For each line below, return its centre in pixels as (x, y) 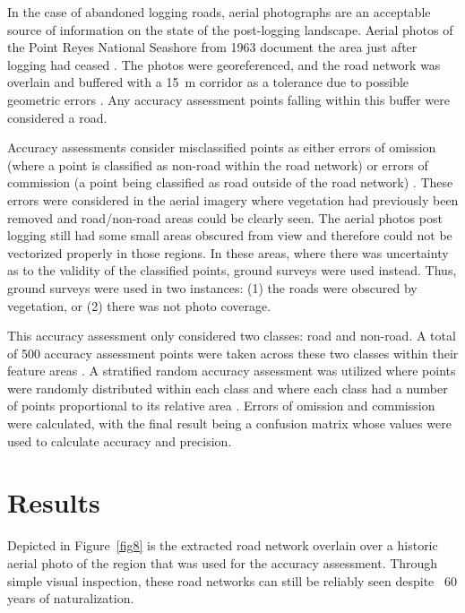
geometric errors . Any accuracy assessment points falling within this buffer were (228, 99)
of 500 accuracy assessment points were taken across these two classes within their (233, 353)
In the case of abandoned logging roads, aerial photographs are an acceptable (219, 12)
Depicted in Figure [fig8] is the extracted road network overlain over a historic (223, 545)
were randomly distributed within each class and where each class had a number (228, 388)
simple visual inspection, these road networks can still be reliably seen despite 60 (232, 580)
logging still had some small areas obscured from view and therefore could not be (230, 235)
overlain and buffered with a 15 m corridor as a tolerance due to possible (208, 82)
